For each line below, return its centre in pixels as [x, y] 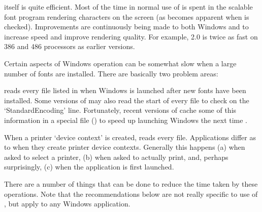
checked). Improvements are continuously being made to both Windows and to [126, 27]
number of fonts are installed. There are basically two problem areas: [111, 73]
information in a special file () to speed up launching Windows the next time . [126, 120]
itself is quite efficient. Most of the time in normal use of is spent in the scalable [128, 7]
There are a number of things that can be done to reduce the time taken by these [131, 183]
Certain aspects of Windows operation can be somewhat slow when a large [120, 63]
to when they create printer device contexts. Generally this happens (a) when [125, 147]
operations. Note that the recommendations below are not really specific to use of [131, 194]
